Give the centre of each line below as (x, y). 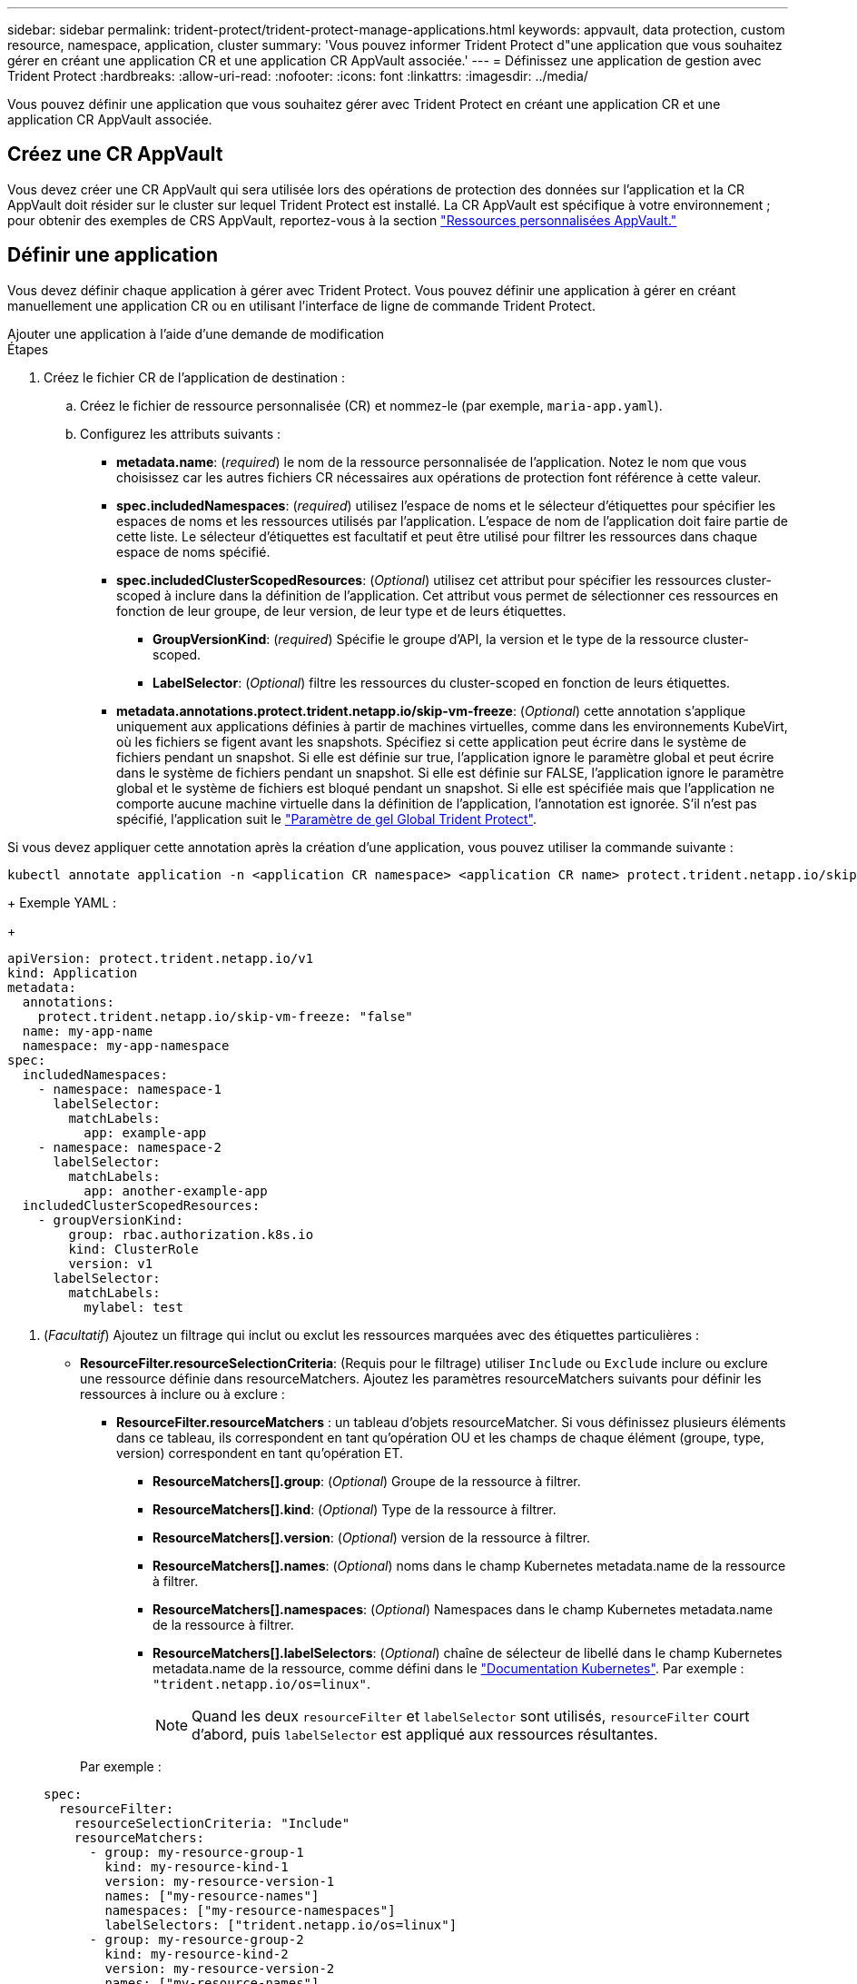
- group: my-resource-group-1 (197, 1852)
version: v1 (111, 1263)
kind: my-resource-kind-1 (197, 1866)
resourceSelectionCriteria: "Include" (212, 1823)
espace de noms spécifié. (193, 551)
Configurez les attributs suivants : (181, 433)
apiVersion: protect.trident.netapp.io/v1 (161, 958)
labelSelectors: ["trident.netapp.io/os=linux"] (281, 1924)
